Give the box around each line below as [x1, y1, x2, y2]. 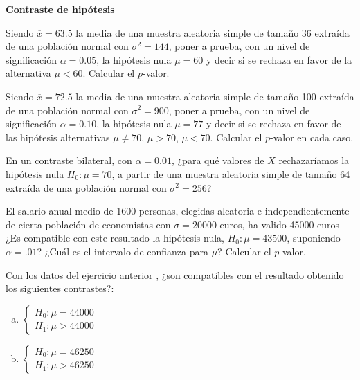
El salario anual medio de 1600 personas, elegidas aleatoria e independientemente [6, 203, 350, 218]
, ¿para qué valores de [171, 153, 264, 168]
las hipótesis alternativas [6, 129, 110, 144]
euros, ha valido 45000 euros [219, 217, 340, 231]
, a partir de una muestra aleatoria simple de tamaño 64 [111, 166, 350, 181]
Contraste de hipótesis [6, 2, 115, 16]
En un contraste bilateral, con [6, 153, 132, 168]
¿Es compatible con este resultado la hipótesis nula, [6, 230, 224, 245]
